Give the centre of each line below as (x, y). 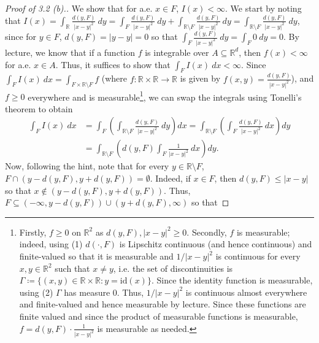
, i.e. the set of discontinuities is (173, 268)
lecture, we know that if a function (70, 52)
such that (72, 268)
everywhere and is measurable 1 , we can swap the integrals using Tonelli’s (165, 96)
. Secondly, (207, 232)
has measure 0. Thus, (104, 292)
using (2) (36, 292)
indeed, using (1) (51, 244)
